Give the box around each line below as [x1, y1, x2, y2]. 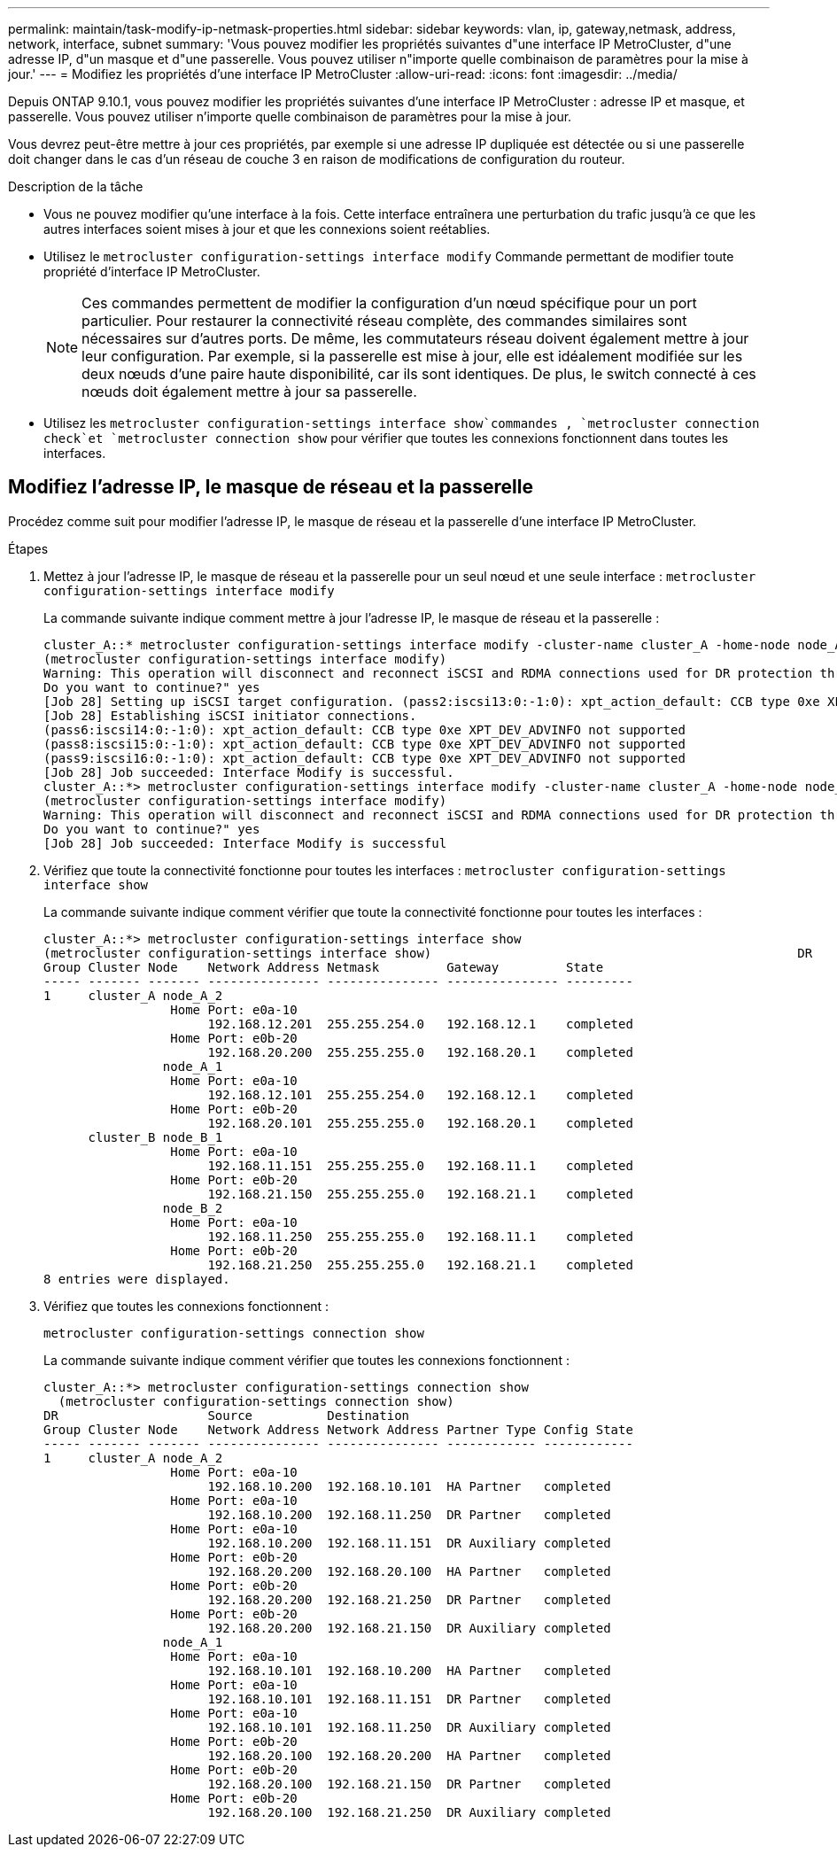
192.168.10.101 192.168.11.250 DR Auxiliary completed [207, 1719, 611, 1734]
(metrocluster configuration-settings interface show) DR [43, 945, 813, 960]
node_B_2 [162, 1200, 223, 1215]
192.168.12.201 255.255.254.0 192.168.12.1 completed [207, 1016, 633, 1031]
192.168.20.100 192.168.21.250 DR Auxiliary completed [207, 1804, 611, 1819]
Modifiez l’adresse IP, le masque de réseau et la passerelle [8, 476, 533, 499]
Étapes [8, 540, 49, 556]
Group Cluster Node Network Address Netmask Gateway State [43, 959, 604, 974]
